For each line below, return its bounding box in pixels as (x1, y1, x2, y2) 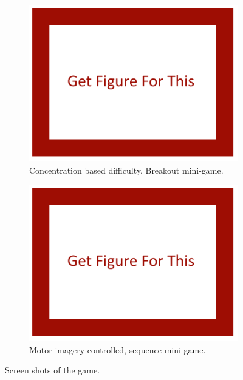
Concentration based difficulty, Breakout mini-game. (29, 163, 224, 176)
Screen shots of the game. (5, 364, 100, 376)
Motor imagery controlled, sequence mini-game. (29, 343, 206, 356)
